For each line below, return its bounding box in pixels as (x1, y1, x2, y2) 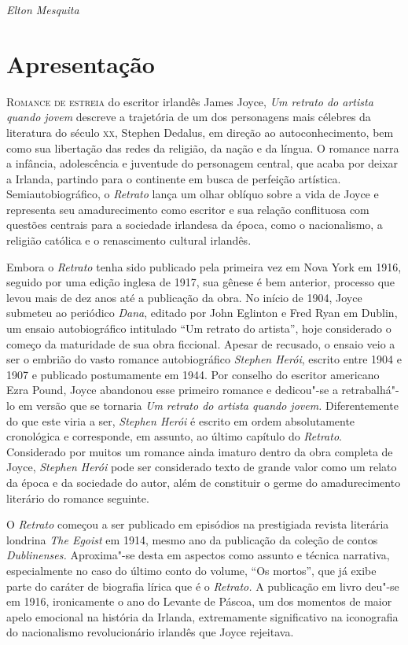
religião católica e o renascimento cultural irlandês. (6, 232, 252, 249)
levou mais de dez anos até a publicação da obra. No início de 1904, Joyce (6, 289, 362, 305)
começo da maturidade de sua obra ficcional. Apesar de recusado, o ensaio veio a (6, 335, 395, 352)
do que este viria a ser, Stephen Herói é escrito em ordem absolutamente (6, 412, 355, 429)
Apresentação (6, 47, 155, 79)
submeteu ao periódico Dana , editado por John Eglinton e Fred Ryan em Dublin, (6, 304, 398, 321)
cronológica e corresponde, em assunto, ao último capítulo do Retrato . (6, 428, 342, 444)
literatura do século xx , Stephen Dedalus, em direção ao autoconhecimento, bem (6, 123, 394, 140)
